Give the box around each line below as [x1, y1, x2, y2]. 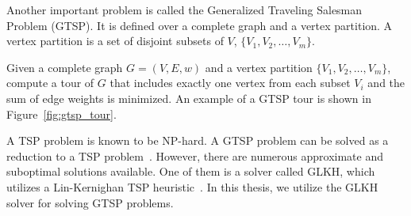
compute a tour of [6, 74, 94, 91]
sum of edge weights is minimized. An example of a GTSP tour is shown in [6, 89, 371, 106]
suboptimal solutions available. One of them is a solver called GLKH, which [6, 163, 375, 180]
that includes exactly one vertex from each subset [109, 74, 351, 91]
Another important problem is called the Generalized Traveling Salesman [6, 2, 363, 17]
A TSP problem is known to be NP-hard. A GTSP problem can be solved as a [6, 132, 389, 149]
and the [367, 74, 405, 91]
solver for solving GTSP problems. [6, 194, 174, 210]
